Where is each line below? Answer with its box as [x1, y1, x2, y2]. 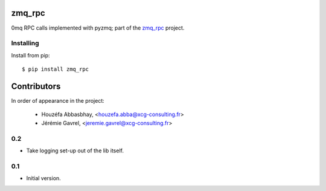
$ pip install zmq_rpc [22, 66, 89, 73]
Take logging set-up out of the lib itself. [26, 147, 124, 154]
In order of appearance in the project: [11, 97, 105, 104]
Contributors [11, 81, 61, 91]
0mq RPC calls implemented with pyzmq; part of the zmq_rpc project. [11, 24, 185, 31]
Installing [11, 39, 39, 48]
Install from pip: [11, 51, 51, 59]
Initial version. [26, 175, 62, 182]
